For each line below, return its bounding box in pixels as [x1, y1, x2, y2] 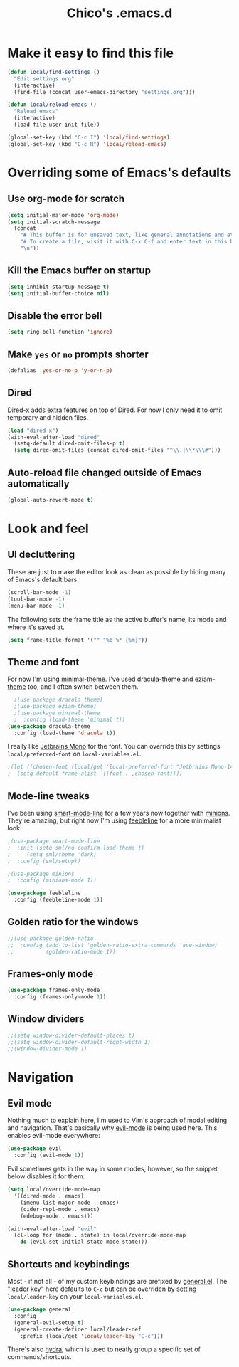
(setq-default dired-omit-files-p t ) [14, 440, 126, 448]
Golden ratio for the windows [7, 916, 139, 928]
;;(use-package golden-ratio [7, 934, 94, 942]
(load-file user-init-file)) [14, 121, 100, 129]
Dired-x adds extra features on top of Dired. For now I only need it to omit [7, 406, 223, 414]
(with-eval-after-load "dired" [7, 433, 100, 440]
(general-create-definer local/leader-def [14, 1326, 142, 1333]
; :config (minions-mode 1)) [7, 877, 97, 884]
